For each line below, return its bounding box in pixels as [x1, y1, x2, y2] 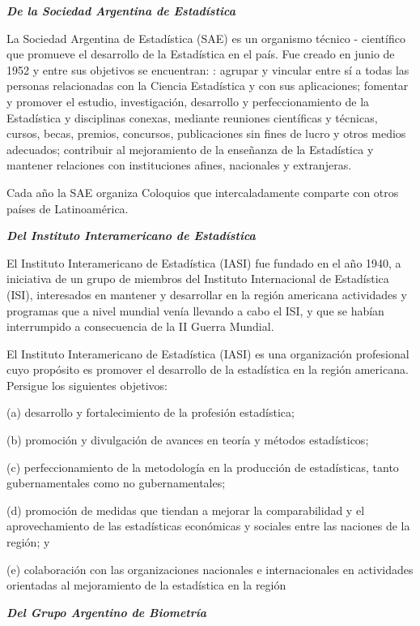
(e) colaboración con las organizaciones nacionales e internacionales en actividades [6, 560, 414, 577]
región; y [6, 534, 50, 551]
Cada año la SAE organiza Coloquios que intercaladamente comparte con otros [6, 183, 399, 200]
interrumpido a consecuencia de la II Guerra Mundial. [6, 318, 274, 335]
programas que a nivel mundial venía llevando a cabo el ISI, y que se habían [6, 302, 384, 319]
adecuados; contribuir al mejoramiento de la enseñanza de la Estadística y [6, 140, 374, 157]
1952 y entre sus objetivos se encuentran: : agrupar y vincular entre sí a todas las [6, 61, 409, 78]
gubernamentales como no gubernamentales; [6, 474, 226, 491]
